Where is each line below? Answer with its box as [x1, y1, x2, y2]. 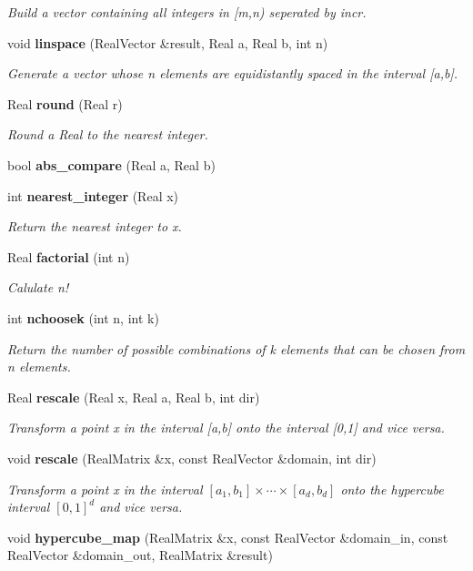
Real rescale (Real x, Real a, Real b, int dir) [7, 387, 260, 406]
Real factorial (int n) [7, 247, 130, 266]
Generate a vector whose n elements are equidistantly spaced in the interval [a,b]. [7, 64, 458, 83]
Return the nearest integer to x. [7, 217, 182, 236]
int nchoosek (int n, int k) [7, 308, 159, 327]
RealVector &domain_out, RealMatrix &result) [7, 546, 273, 565]
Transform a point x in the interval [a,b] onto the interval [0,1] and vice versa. [7, 418, 445, 437]
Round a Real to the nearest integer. [7, 125, 208, 144]
